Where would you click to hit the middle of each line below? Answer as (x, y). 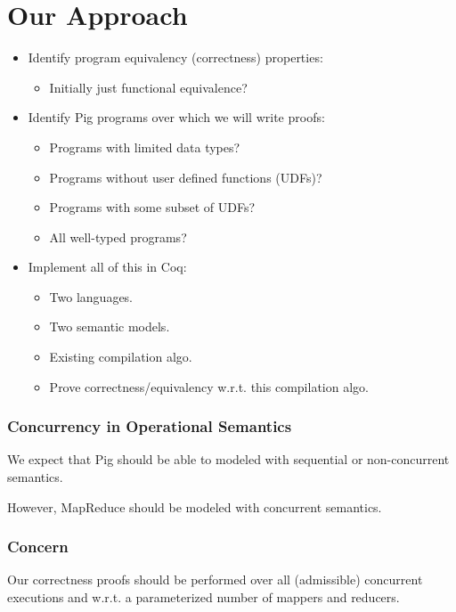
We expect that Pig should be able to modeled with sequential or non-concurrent (228, 459)
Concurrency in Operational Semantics (150, 426)
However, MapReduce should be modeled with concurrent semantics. (195, 506)
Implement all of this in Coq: (107, 267)
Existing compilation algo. (121, 357)
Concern (38, 547)
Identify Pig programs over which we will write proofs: (176, 117)
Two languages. (91, 296)
